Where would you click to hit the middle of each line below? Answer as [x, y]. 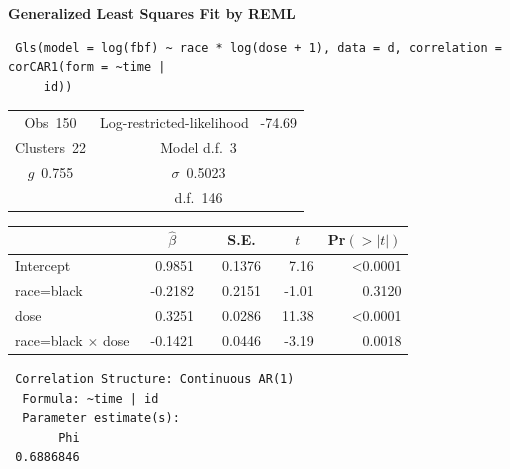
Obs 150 [50, 122]
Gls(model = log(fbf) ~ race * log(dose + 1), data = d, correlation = [258, 47]
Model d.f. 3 [198, 146]
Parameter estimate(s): [101, 418]
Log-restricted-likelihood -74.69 [198, 122]
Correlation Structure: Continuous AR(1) [155, 378]
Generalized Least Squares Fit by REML [152, 13]
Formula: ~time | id [90, 398]
